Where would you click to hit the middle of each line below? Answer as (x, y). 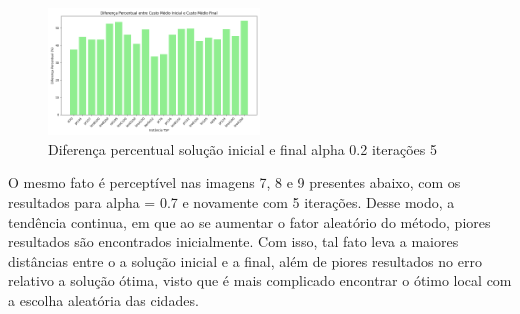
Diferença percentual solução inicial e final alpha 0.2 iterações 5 (242, 148)
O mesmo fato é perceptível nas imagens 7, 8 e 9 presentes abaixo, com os (234, 182)
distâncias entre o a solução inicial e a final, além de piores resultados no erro (245, 260)
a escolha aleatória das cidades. (103, 299)
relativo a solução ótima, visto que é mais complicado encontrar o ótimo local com (260, 280)
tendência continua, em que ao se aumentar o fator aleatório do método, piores (249, 221)
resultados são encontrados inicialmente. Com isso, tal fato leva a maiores (233, 241)
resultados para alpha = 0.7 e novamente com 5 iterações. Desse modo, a (231, 201)
